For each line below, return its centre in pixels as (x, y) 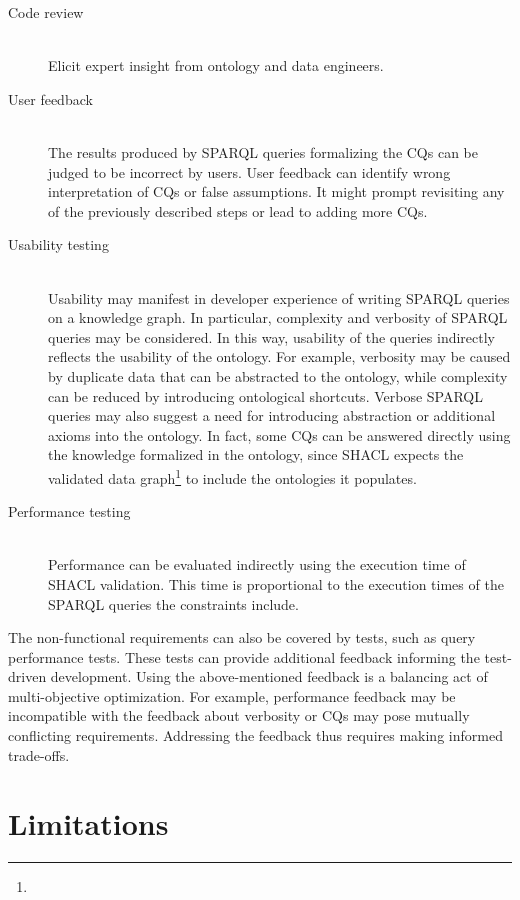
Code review (46, 12)
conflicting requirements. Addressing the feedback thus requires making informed (255, 735)
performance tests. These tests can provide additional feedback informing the (244, 656)
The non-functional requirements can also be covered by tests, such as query (242, 637)
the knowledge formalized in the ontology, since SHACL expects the (256, 454)
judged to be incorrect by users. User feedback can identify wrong (249, 171)
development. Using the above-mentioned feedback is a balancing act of (269, 676)
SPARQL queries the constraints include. (173, 603)
